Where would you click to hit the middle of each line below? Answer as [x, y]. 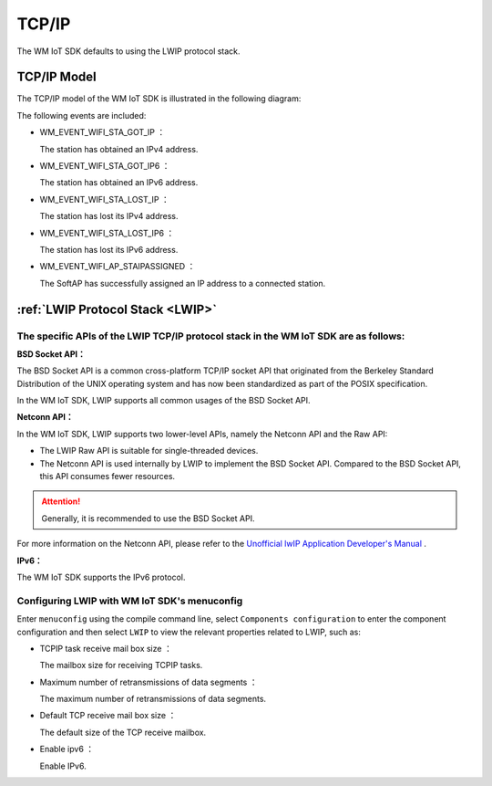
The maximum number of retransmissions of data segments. [153, 699]
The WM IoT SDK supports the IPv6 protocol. [101, 577]
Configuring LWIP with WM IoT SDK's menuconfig [130, 601]
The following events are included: [82, 115]
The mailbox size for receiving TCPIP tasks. [121, 665]
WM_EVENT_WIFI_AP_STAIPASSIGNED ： [118, 267]
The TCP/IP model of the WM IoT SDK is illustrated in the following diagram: [159, 99]
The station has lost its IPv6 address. [109, 249]
